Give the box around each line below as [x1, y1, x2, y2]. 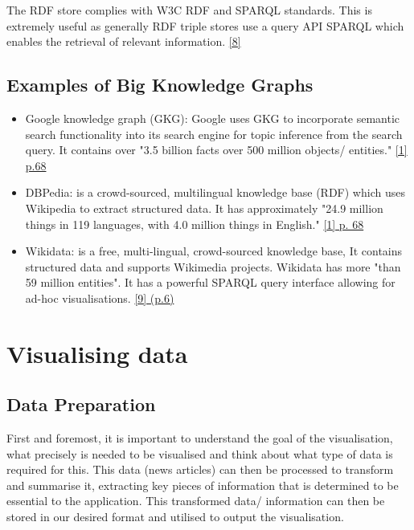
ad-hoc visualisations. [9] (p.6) [25, 289, 174, 306]
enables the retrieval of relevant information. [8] [6, 33, 241, 50]
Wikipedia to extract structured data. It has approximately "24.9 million [25, 199, 383, 216]
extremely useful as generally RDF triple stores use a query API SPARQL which [6, 17, 404, 34]
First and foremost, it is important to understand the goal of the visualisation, [6, 430, 393, 446]
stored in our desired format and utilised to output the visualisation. [6, 508, 344, 525]
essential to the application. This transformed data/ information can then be [6, 492, 385, 509]
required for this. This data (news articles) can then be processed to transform [6, 461, 394, 478]
